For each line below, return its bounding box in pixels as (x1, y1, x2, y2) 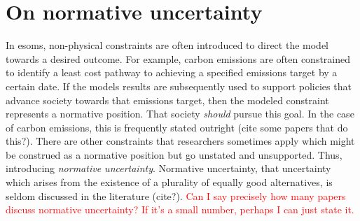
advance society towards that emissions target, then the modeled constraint (6, 92, 329, 107)
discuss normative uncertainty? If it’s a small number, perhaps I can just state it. (6, 202, 354, 217)
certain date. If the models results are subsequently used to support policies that (6, 78, 352, 93)
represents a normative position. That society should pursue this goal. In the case (6, 106, 354, 121)
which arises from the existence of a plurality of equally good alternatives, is (6, 175, 333, 190)
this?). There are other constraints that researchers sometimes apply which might (6, 134, 355, 148)
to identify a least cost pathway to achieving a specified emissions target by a (6, 65, 338, 80)
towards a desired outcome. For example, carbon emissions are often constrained (6, 51, 351, 66)
